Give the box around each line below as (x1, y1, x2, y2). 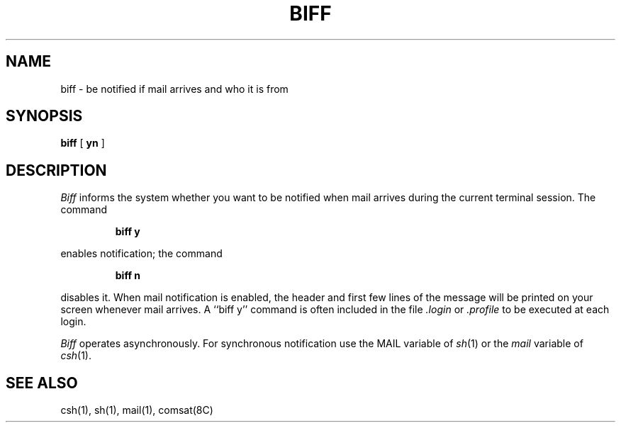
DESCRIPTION (6, 161, 107, 179)
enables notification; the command (60, 247, 223, 260)
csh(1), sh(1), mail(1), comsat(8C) (60, 404, 213, 417)
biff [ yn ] (60, 137, 105, 150)
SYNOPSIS (6, 107, 83, 125)
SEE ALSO (6, 373, 78, 392)
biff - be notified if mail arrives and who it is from (60, 82, 289, 95)
